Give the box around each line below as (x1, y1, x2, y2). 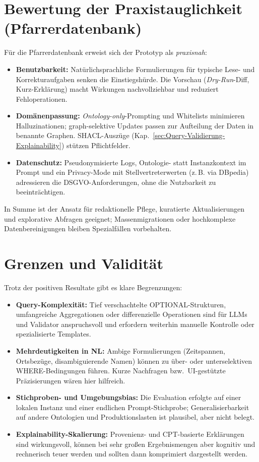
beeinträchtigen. (16, 186, 66, 197)
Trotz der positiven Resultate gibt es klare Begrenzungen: (4, 282, 182, 292)
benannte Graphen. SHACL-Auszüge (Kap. (16, 130, 150, 141)
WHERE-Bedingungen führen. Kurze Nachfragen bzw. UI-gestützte (16, 365, 226, 376)
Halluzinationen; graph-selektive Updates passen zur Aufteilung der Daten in (16, 120, 254, 130)
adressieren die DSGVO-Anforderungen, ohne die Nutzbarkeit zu (16, 176, 216, 187)
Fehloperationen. (16, 93, 68, 104)
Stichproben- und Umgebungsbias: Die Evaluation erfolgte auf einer (16, 392, 241, 403)
